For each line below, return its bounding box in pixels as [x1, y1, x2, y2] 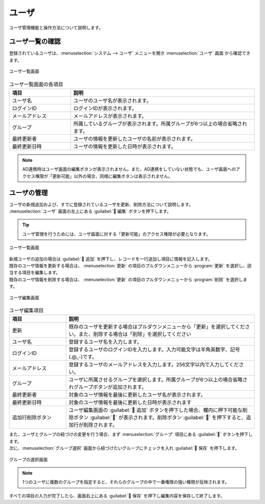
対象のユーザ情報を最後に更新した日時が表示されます [69, 399, 191, 406]
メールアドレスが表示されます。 [73, 113, 147, 119]
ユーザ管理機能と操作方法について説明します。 [9, 25, 103, 31]
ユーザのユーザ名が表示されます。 [73, 97, 152, 104]
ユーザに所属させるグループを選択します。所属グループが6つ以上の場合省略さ [69, 377, 248, 383]
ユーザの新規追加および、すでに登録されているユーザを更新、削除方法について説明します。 [9, 201, 193, 207]
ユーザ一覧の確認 [9, 37, 61, 46]
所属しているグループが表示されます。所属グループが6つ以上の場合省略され [73, 121, 247, 127]
